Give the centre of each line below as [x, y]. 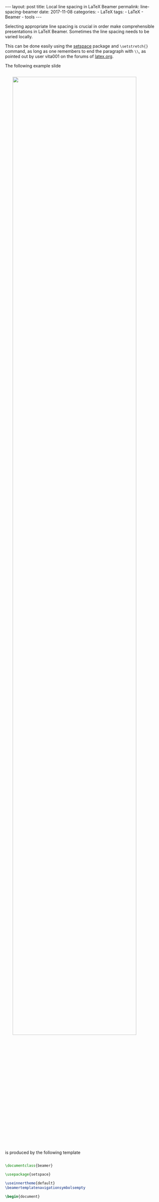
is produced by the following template [43, 1153]
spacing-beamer [22, 12]
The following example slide [33, 66]
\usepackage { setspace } [28, 1174]
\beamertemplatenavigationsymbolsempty [45, 1187]
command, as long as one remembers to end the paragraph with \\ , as [76, 51]
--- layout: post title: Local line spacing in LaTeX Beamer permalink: [72, 7]
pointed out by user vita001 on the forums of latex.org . [59, 56]
